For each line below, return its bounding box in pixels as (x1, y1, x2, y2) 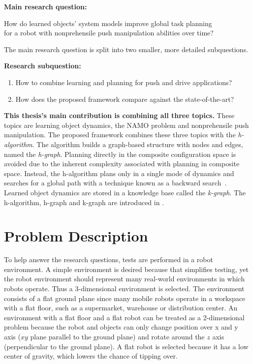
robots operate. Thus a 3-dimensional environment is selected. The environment (4, 283, 245, 293)
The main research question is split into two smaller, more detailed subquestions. (4, 44, 248, 54)
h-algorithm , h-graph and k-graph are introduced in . (4, 197, 164, 207)
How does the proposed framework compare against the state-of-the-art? (15, 93, 234, 104)
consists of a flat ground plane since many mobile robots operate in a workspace (4, 293, 246, 303)
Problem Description (4, 226, 148, 246)
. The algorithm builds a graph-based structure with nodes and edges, (32, 139, 243, 149)
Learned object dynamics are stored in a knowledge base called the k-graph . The (4, 187, 246, 197)
